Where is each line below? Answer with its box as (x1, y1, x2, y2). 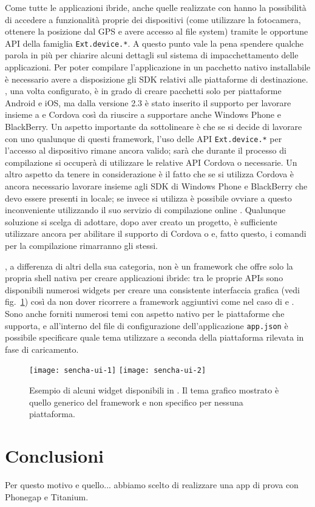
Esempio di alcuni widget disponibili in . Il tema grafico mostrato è (29, 384, 279, 396)
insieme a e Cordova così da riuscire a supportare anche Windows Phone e (5, 108, 281, 121)
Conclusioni (5, 443, 104, 468)
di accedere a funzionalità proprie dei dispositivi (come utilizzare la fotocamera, (5, 13, 301, 26)
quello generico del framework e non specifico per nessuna (29, 395, 243, 408)
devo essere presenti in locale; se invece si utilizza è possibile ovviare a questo (5, 191, 292, 204)
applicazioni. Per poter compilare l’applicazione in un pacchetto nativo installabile (5, 61, 311, 73)
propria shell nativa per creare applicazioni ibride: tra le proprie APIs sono (5, 271, 283, 284)
